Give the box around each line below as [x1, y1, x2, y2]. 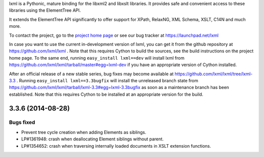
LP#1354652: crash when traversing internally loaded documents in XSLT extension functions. [21, 143, 211, 149]
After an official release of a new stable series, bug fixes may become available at [9, 71, 174, 77]
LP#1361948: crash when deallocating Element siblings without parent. [21, 136, 164, 142]
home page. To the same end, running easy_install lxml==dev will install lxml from [9, 55, 185, 61]
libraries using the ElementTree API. [9, 7, 81, 13]
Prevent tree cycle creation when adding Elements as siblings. [21, 129, 147, 135]
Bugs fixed [9, 119, 35, 126]
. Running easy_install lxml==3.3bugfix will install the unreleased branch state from [16, 77, 198, 83]
